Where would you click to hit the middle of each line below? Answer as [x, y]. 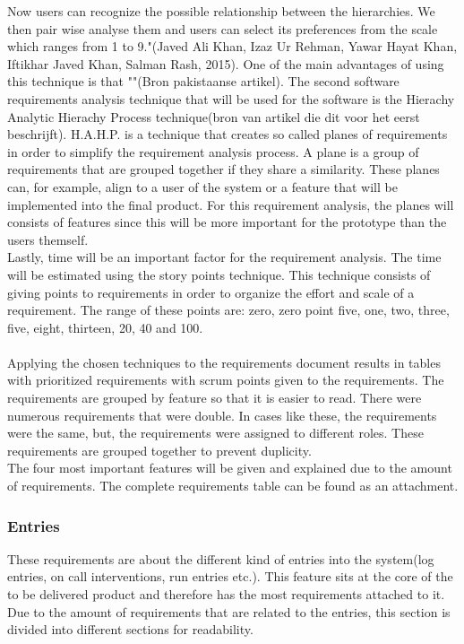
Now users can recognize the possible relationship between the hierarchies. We [221, 11]
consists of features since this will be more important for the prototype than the [227, 222]
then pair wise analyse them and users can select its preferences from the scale [223, 28]
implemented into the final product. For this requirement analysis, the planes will [231, 204]
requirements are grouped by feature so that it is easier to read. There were [215, 398]
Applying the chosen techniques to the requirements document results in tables [224, 362]
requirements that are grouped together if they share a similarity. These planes [223, 169]
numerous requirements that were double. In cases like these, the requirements [222, 415]
